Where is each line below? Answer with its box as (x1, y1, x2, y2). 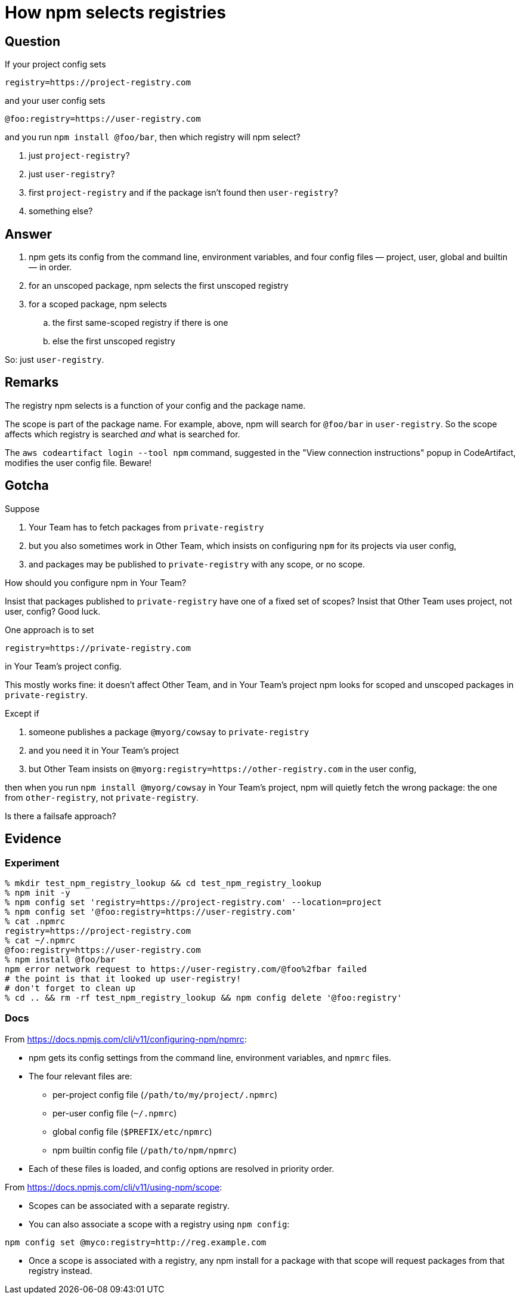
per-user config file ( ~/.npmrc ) (52, 1107, 177, 1118)
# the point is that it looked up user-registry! (5, 973, 242, 983)
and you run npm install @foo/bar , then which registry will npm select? (5, 132, 301, 143)
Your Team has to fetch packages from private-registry (29, 522, 264, 532)
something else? (29, 206, 93, 217)
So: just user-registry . (5, 354, 104, 365)
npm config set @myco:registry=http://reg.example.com (5, 1237, 267, 1247)
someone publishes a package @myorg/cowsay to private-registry (29, 726, 309, 737)
